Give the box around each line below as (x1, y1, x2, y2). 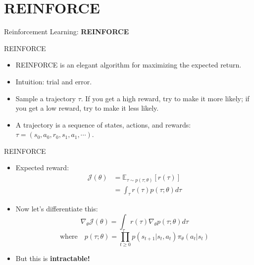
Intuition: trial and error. (15, 76, 92, 86)
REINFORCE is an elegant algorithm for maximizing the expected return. (15, 60, 242, 70)
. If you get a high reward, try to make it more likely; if (81, 93, 250, 103)
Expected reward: (15, 162, 69, 173)
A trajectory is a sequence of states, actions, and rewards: (15, 119, 191, 130)
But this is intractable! (15, 253, 90, 264)
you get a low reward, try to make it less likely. (15, 103, 159, 113)
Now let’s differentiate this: (15, 203, 98, 214)
